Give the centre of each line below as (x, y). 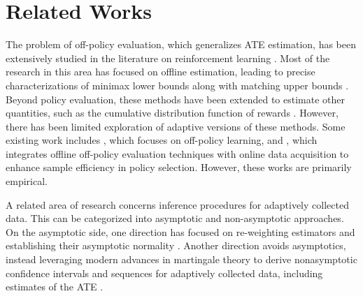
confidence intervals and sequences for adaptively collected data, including (164, 273)
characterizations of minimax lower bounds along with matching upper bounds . (177, 85)
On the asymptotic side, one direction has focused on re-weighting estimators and (180, 231)
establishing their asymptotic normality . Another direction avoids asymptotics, (176, 245)
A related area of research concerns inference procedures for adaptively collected (177, 204)
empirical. (27, 181)
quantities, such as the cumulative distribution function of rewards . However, (172, 113)
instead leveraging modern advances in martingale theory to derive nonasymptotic (181, 259)
